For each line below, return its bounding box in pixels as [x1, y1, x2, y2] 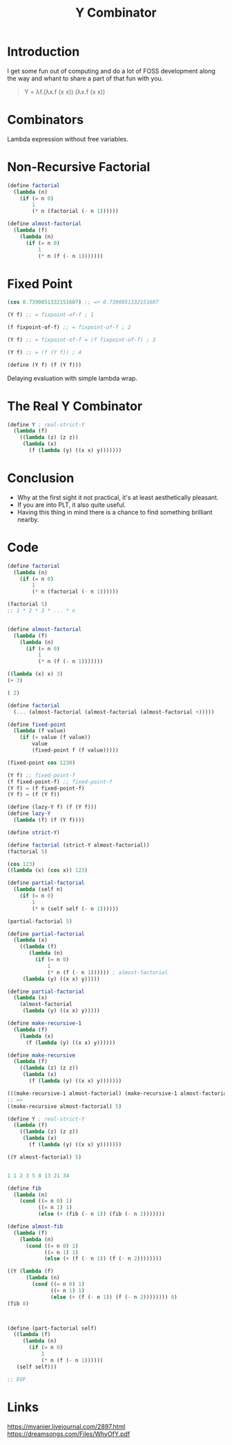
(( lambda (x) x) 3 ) [7, 670, 64, 677]
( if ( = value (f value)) [19, 734, 91, 741]
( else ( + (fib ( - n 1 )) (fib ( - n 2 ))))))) [37, 1211, 166, 1218]
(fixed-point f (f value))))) [32, 747, 119, 754]
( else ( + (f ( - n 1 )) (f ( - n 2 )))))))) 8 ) [50, 1293, 177, 1301]
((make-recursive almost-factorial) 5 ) [7, 1102, 122, 1110]
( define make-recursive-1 [7, 1020, 81, 1027]
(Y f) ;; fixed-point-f [7, 772, 76, 779]
